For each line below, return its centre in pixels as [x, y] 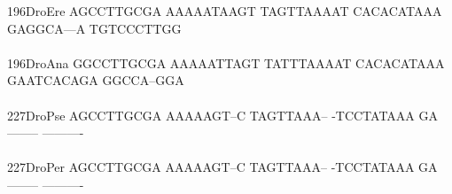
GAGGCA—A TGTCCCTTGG [94, 28]
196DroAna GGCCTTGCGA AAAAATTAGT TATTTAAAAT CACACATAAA [226, 62]
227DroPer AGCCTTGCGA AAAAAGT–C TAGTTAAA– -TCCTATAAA [211, 167]
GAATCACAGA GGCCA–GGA [96, 80]
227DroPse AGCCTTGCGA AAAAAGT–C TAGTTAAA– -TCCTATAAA [211, 115]
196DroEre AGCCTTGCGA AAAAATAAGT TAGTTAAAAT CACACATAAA [225, 11]
